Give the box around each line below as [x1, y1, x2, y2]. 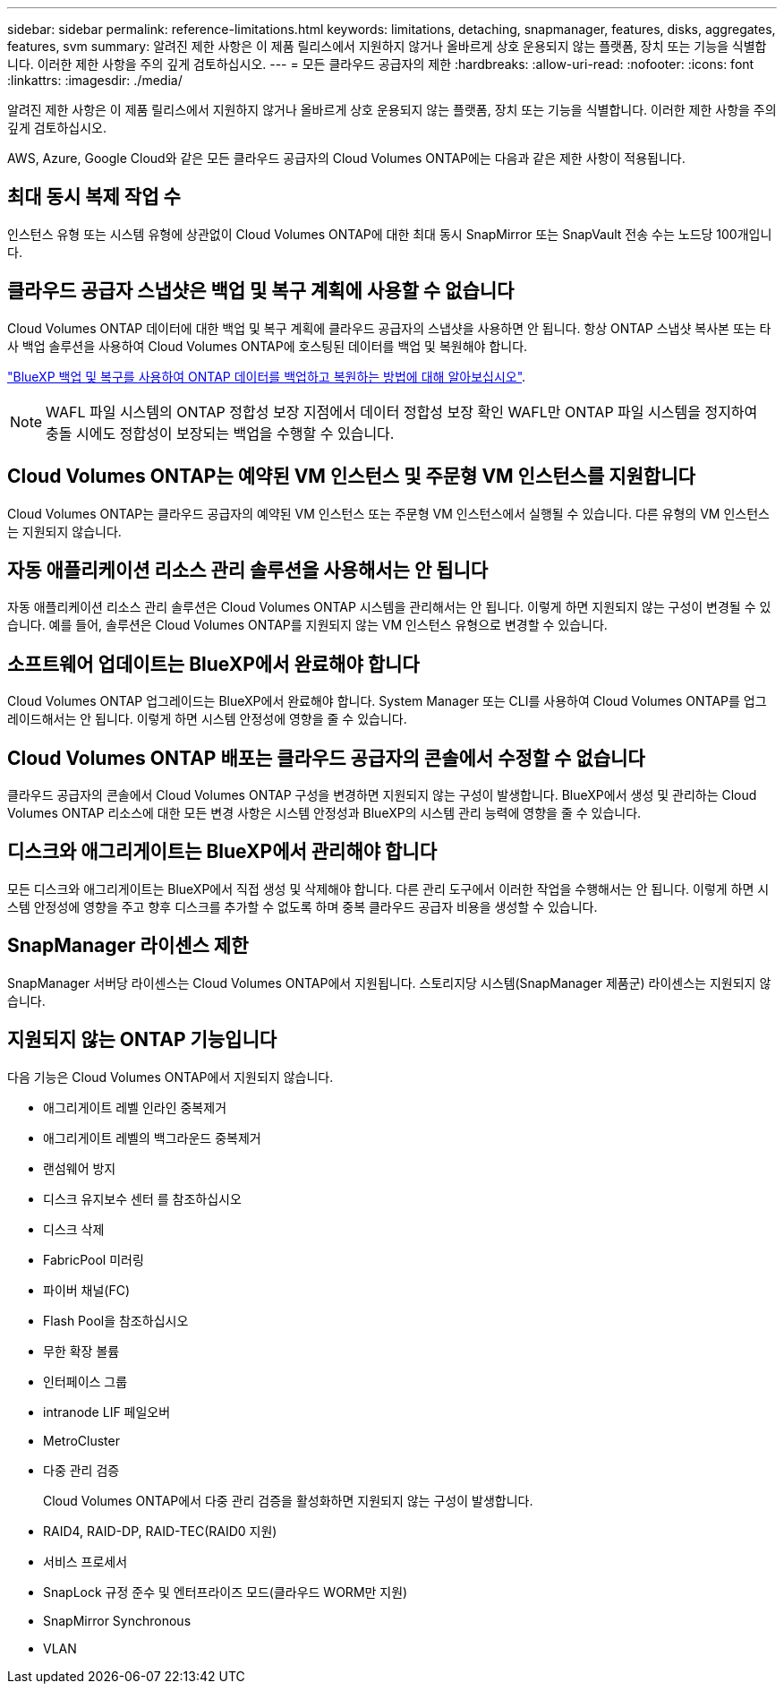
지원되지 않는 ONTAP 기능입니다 [7, 1028, 277, 1052]
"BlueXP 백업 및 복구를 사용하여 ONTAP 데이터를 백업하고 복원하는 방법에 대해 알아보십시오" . [7, 368, 526, 384]
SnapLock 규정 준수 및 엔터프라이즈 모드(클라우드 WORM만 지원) [43, 1584, 408, 1600]
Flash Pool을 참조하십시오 [43, 1312, 189, 1328]
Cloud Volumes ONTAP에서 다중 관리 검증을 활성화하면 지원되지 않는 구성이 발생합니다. [43, 1492, 533, 1508]
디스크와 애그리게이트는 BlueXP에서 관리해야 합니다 [7, 840, 437, 863]
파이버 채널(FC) [43, 1282, 131, 1298]
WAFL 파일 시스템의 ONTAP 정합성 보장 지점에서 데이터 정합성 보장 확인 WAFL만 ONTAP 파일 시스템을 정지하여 [46, 402, 758, 421]
